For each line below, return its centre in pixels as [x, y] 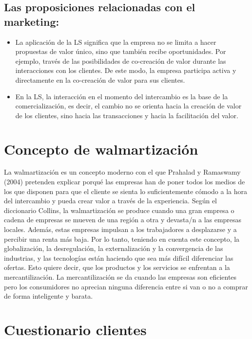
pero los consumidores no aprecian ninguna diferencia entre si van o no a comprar [126, 286]
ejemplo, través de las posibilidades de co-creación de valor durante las [121, 61]
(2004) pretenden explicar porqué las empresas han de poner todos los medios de [125, 182]
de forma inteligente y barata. [48, 296]
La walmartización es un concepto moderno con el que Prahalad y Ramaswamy [122, 172]
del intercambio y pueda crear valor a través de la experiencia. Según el [111, 201]
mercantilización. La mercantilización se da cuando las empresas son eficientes [120, 277]
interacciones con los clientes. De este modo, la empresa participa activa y [126, 70]
